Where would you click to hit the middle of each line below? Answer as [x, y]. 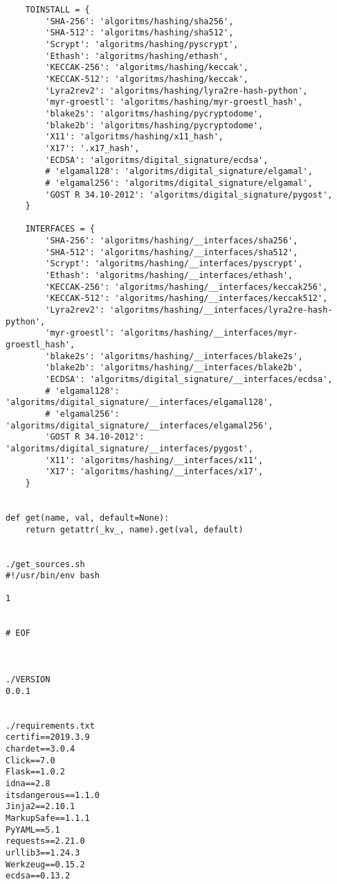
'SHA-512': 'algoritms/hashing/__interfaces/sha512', [172, 252]
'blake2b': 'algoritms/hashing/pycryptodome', [154, 125]
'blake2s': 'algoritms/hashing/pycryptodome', [154, 113]
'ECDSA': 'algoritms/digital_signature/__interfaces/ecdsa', [189, 379]
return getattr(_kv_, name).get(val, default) [134, 529]
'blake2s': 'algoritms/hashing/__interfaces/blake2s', [174, 356]
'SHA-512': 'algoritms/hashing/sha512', [139, 33]
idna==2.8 [28, 783]
